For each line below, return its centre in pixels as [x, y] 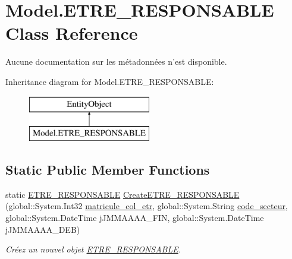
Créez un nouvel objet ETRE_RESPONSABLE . [93, 249]
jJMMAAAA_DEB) [43, 229]
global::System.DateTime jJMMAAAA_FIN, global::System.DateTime [135, 218]
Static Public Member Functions [108, 170]
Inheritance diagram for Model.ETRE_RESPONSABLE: [110, 81]
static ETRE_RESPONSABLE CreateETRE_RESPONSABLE [123, 194]
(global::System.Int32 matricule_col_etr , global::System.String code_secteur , [147, 206]
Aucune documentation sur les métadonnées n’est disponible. [116, 61]
